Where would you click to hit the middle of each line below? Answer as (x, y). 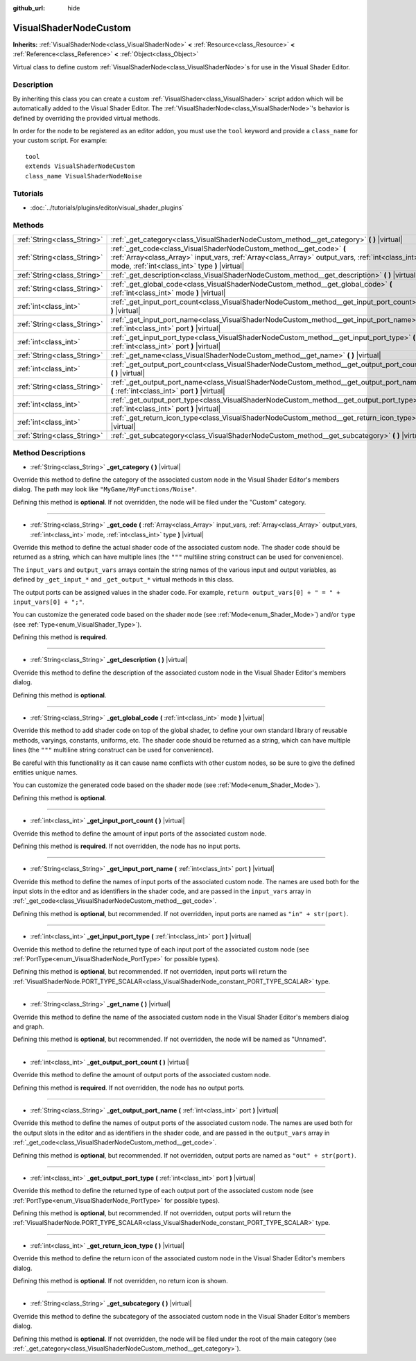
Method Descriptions (49, 453)
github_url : (29, 8)
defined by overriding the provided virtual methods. (86, 118)
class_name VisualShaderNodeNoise (84, 176)
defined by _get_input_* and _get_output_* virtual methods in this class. (123, 580)
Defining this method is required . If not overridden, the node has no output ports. (129, 1088)
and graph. (28, 1026)
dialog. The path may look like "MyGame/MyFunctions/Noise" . (105, 489)
